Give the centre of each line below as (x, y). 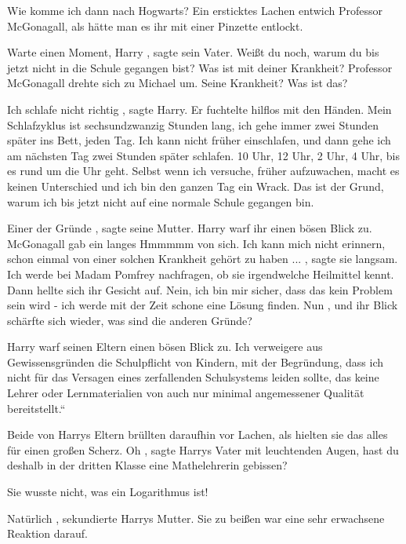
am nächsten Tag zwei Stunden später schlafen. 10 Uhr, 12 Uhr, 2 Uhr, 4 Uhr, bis (204, 155)
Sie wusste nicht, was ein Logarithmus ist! (108, 492)
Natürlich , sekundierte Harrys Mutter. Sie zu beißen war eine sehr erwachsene (196, 518)
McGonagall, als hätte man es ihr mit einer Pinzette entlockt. (155, 26)
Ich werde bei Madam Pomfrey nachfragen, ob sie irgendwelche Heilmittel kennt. (201, 274)
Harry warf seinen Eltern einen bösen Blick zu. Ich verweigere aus (165, 347)
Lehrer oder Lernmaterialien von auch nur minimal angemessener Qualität (186, 393)
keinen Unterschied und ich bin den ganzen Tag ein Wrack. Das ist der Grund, (196, 186)
